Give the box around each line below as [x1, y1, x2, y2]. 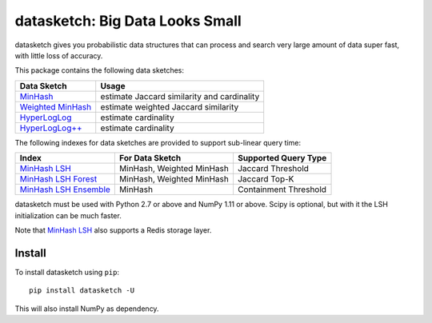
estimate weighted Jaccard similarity [100, 101, 239, 112]
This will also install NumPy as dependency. [14, 304, 159, 313]
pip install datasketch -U [29, 286, 135, 295]
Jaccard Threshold [237, 163, 310, 174]
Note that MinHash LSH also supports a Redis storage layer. [14, 225, 212, 235]
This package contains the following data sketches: [14, 66, 184, 75]
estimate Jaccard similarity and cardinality [100, 90, 260, 102]
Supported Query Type [237, 153, 327, 164]
